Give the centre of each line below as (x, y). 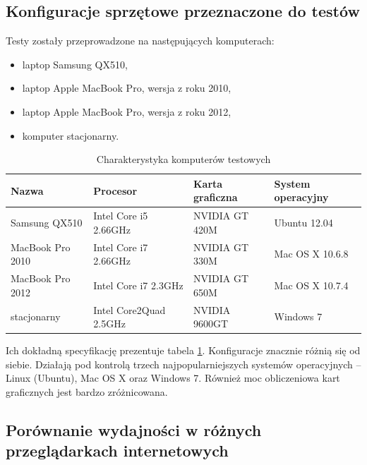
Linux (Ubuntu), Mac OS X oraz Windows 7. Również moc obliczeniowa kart (173, 378)
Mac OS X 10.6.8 (311, 254)
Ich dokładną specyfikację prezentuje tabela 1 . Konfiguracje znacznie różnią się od (183, 350)
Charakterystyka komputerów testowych (183, 159)
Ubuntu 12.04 (303, 222)
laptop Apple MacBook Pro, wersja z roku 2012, (127, 111)
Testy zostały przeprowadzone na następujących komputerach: (140, 41)
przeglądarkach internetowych (117, 451)
